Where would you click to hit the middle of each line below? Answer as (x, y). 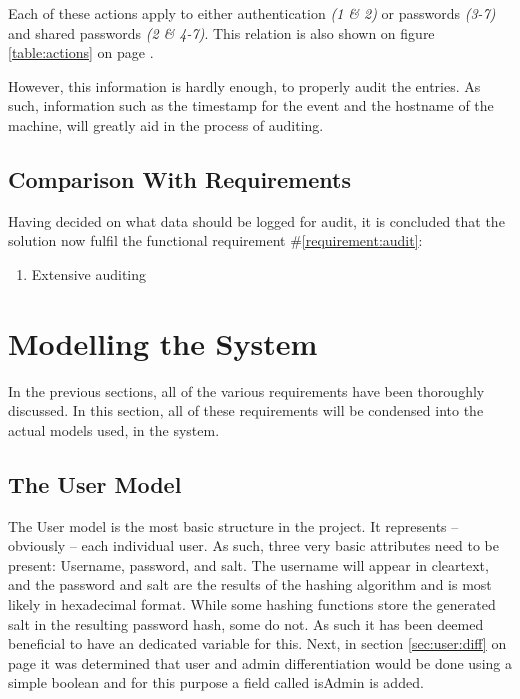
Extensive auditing (89, 273)
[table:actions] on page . (81, 52)
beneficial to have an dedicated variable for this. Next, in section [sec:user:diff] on (257, 643)
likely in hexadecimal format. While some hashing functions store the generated (252, 604)
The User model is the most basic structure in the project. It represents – (233, 525)
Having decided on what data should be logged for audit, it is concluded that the (256, 220)
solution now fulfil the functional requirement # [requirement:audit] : (215, 240)
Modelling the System (163, 342)
